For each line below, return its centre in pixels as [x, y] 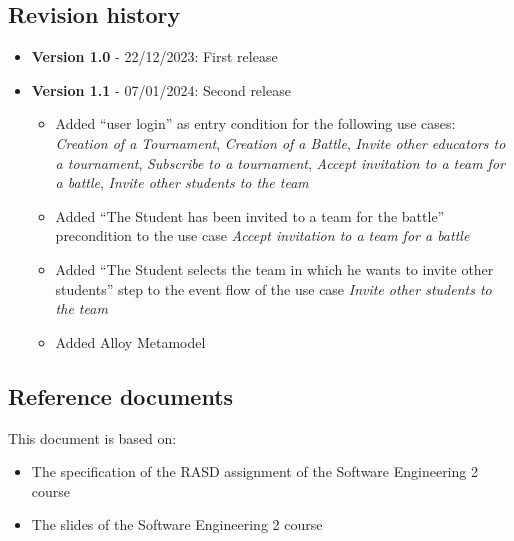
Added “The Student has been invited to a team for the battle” [250, 215]
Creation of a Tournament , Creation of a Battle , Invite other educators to [280, 142]
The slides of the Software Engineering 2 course [177, 524]
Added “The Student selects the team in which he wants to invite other [274, 268]
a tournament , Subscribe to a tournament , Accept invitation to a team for [280, 162]
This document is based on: [92, 437]
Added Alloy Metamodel [130, 341]
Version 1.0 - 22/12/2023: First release [154, 56]
